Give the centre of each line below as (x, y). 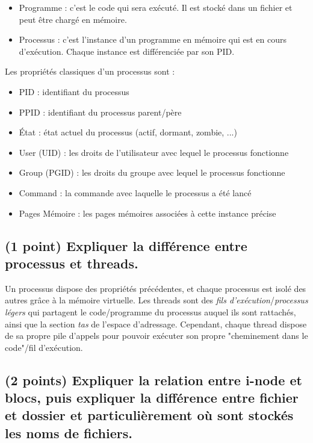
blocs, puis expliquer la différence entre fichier (152, 398)
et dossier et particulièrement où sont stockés (149, 415)
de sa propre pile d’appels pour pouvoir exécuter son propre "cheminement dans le (156, 336)
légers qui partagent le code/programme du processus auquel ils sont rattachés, (150, 311)
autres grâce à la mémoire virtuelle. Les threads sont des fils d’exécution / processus (156, 300)
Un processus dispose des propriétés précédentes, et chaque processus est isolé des (156, 288)
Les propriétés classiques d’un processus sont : (90, 71)
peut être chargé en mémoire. (73, 19)
